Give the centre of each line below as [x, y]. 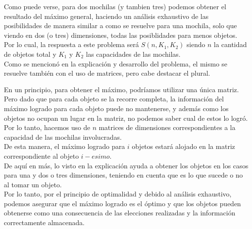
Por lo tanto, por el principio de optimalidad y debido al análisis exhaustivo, [118, 194]
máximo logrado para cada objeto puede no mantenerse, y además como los [116, 108]
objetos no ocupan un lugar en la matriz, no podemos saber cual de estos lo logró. [126, 118]
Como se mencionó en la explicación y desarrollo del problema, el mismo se [116, 63]
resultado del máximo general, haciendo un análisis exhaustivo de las [106, 16]
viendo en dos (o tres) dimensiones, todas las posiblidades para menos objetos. [121, 35]
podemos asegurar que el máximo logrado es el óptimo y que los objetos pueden [123, 203]
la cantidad [230, 44]
